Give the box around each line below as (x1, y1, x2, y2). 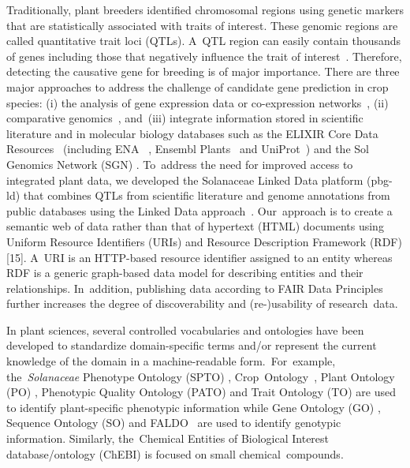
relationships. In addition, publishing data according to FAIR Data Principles (6, 279, 383, 296)
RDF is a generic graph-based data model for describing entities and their (6, 264, 363, 281)
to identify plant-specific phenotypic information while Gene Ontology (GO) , (6, 399, 381, 415)
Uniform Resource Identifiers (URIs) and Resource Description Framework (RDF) (6, 233, 402, 249)
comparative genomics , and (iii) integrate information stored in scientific (6, 110, 363, 126)
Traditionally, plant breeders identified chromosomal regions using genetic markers (6, 2, 404, 17)
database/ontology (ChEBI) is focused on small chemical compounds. (6, 445, 344, 462)
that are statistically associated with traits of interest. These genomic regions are (6, 17, 398, 33)
